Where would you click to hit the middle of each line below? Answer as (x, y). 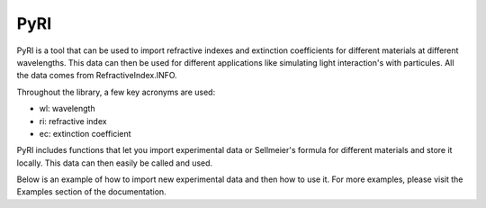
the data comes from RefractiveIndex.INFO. (97, 76)
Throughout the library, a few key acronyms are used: (116, 92)
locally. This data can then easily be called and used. (115, 163)
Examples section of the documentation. (91, 192)
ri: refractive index (73, 121)
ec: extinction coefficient (85, 133)
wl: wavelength (67, 109)
